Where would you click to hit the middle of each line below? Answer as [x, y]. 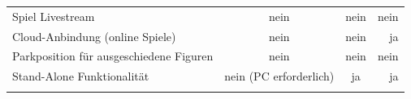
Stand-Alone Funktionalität [81, 76]
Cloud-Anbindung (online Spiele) [94, 36]
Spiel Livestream [54, 16]
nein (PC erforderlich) [279, 76]
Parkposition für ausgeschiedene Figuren [113, 56]
